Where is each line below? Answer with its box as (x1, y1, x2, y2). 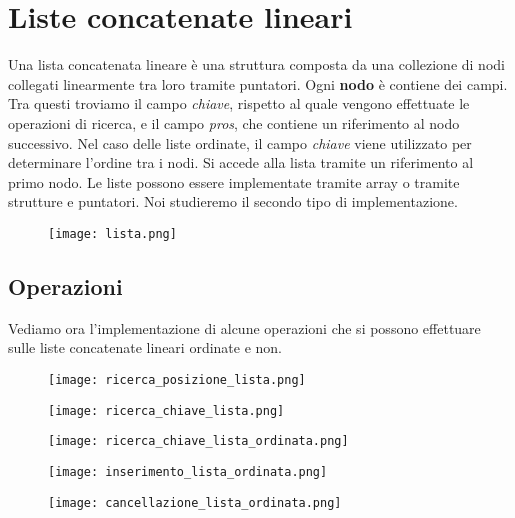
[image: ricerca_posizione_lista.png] (48, 372, 306, 387)
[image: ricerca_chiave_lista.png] (48, 403, 285, 418)
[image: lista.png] (48, 226, 177, 241)
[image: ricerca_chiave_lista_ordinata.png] (48, 434, 349, 449)
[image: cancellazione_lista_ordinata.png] (48, 495, 342, 510)
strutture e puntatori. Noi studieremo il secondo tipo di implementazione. (8, 191, 458, 212)
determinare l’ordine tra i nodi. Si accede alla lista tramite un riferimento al (8, 152, 474, 173)
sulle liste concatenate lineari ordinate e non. (8, 337, 283, 358)
